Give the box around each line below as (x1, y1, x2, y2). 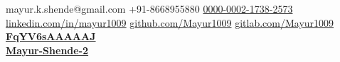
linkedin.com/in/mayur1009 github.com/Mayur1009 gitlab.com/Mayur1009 (6, 15, 334, 30)
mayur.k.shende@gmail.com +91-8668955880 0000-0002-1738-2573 (6, 1, 293, 15)
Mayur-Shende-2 (6, 42, 89, 57)
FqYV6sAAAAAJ (6, 29, 96, 44)
